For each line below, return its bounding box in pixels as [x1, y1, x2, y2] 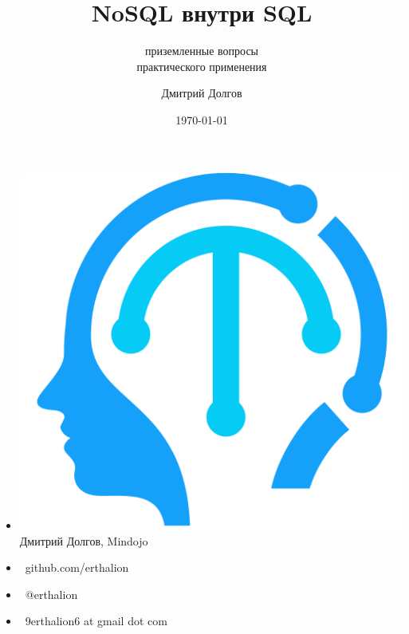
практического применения [136, 57, 267, 74]
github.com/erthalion [25, 559, 129, 576]
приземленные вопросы [144, 42, 259, 59]
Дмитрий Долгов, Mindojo [19, 532, 148, 549]
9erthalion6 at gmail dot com [25, 612, 167, 629]
